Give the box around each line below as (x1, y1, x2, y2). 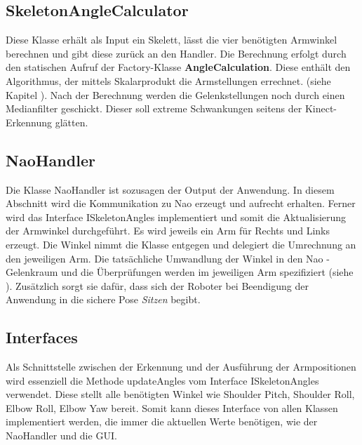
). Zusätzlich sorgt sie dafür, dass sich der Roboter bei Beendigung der (6, 278, 309, 293)
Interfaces (6, 326, 78, 348)
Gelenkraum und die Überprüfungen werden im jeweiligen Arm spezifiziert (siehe (6, 265, 354, 279)
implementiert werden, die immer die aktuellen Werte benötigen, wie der (6, 414, 318, 429)
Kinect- (304, 101, 337, 116)
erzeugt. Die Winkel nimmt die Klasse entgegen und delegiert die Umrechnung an (6, 237, 356, 251)
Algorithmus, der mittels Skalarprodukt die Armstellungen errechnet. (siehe (6, 73, 331, 88)
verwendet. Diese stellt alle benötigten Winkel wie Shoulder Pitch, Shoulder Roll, (6, 387, 355, 401)
